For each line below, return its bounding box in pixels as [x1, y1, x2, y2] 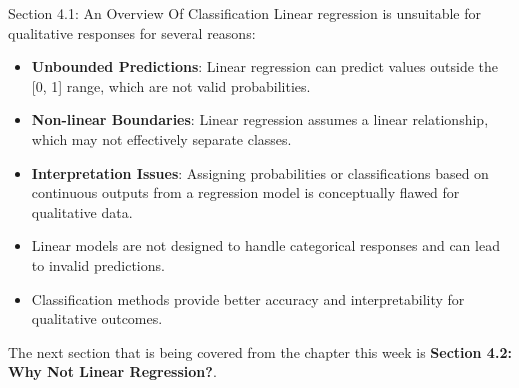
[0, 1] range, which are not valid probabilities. [31, 75, 311, 96]
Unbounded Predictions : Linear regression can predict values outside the [31, 56, 499, 77]
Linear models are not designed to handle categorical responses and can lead [31, 235, 500, 256]
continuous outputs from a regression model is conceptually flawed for [31, 182, 460, 203]
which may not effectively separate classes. [31, 128, 292, 149]
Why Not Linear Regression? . [8, 361, 217, 382]
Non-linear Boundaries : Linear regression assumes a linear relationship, [31, 109, 489, 130]
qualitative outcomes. [31, 308, 163, 329]
